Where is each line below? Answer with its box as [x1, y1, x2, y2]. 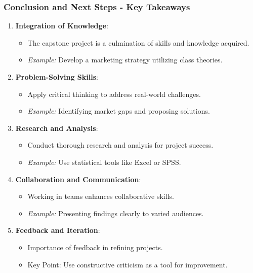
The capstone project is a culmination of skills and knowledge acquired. [27, 37, 249, 48]
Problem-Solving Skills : [15, 72, 98, 82]
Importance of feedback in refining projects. [27, 242, 163, 252]
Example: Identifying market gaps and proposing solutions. [27, 106, 210, 116]
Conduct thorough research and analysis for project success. [27, 140, 214, 150]
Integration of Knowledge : [15, 20, 108, 31]
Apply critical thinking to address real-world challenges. [27, 88, 201, 99]
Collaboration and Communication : [15, 174, 141, 184]
